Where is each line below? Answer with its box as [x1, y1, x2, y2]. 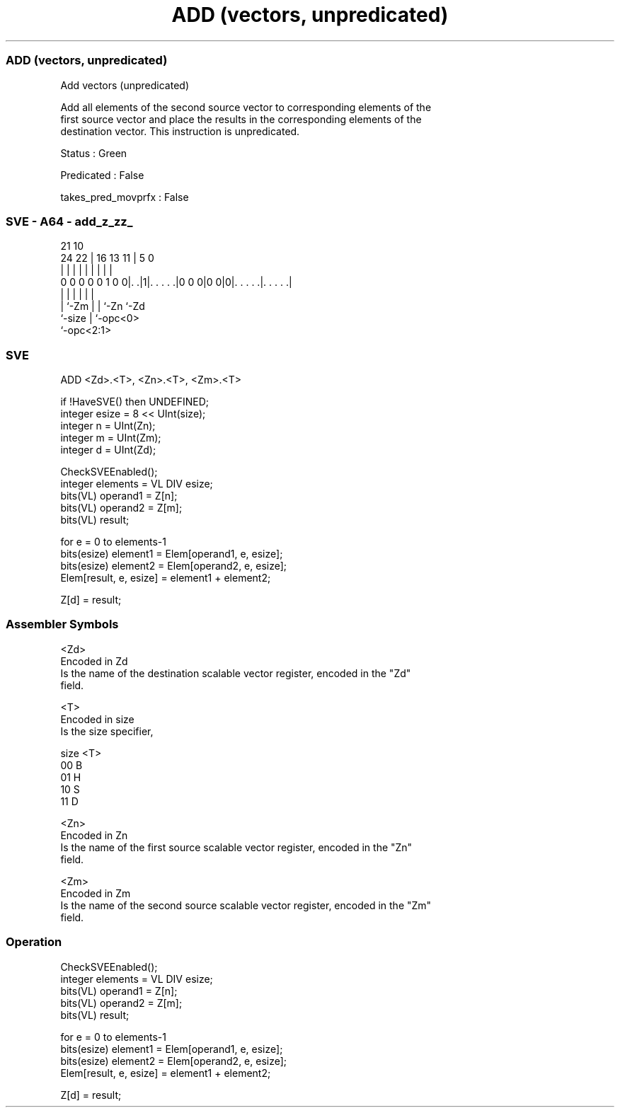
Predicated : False [60, 168, 144, 181]
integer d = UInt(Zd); [60, 444, 156, 456]
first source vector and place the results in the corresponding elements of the [60, 113, 422, 125]
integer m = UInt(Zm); [60, 432, 161, 444]
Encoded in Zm [60, 887, 131, 899]
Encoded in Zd [60, 654, 128, 667]
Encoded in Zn [60, 829, 128, 841]
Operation [6, 935, 62, 950]
